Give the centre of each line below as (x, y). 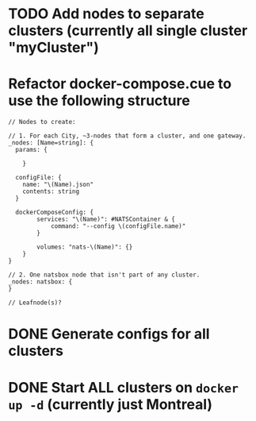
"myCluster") (53, 48)
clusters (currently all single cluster (128, 31)
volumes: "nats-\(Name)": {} (85, 247)
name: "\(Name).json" (58, 185)
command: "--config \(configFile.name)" (118, 226)
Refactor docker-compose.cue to (120, 84)
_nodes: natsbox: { (40, 282)
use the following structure (99, 101)
